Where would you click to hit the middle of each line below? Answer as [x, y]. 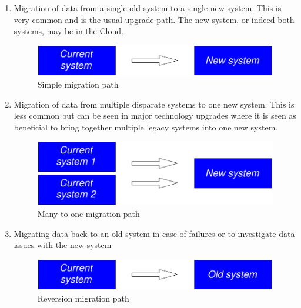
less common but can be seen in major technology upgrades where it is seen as [155, 115]
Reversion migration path [83, 298]
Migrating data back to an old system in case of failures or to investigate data [154, 233]
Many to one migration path [88, 214]
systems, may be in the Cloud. [68, 31]
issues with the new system [63, 245]
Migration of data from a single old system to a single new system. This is [148, 8]
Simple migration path [78, 84]
